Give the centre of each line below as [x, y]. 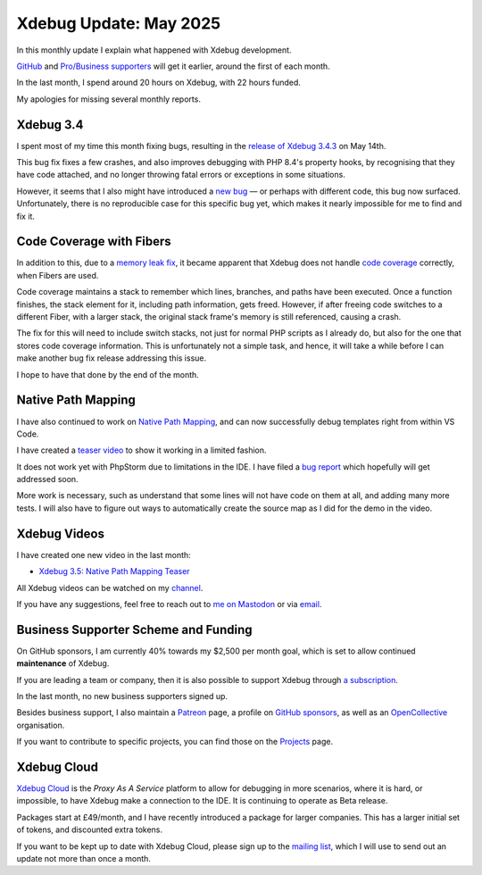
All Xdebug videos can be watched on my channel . [110, 587]
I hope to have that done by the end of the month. [108, 374]
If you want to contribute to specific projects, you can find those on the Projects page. [175, 742]
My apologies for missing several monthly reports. [108, 99]
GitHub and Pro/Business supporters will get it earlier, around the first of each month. [173, 66]
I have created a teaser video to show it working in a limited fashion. [141, 450]
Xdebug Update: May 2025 [119, 23]
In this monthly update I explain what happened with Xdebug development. [154, 50]
